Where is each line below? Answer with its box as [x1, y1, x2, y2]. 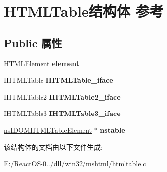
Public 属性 [4, 35, 62, 50]
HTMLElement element [4, 58, 80, 68]
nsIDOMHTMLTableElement [4, 124, 92, 135]
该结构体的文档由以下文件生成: [4, 141, 103, 152]
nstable [100, 124, 125, 135]
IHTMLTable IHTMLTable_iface [4, 75, 113, 85]
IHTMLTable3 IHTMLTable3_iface [4, 108, 121, 118]
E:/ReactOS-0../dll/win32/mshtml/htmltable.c [4, 158, 146, 169]
